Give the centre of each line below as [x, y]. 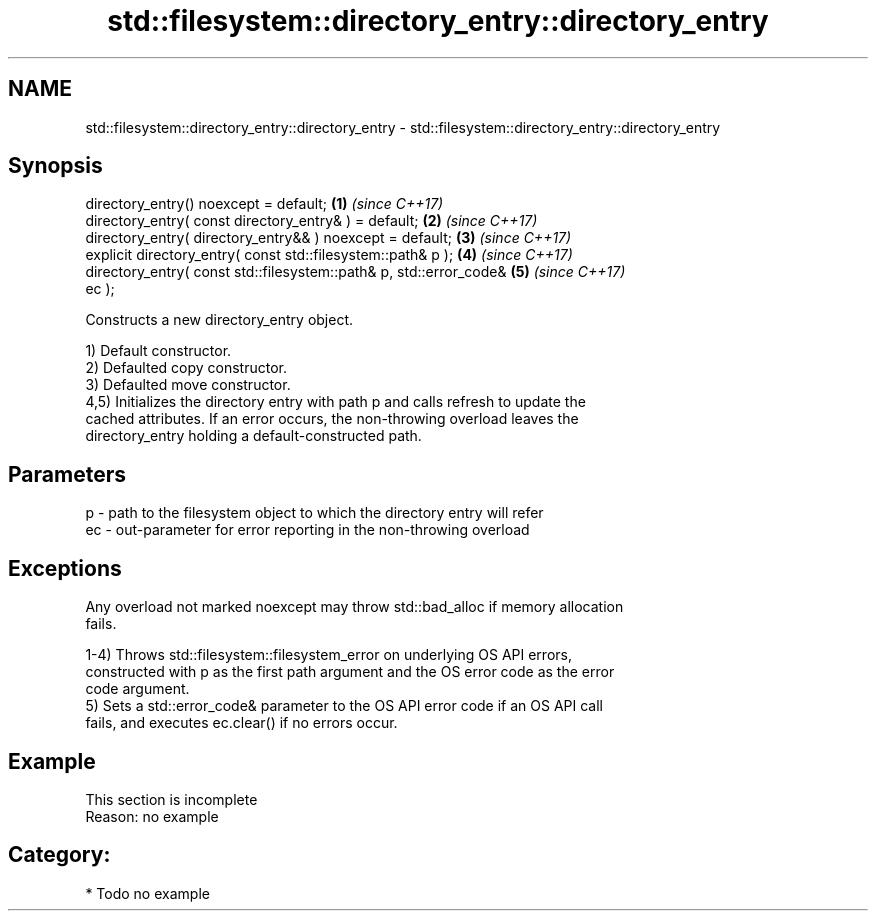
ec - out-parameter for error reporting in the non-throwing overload [307, 530]
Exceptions [65, 568]
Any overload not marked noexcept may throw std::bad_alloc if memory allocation [354, 607]
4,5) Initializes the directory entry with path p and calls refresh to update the [335, 402]
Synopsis [55, 166]
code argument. [137, 689]
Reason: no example [152, 816]
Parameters [67, 474]
